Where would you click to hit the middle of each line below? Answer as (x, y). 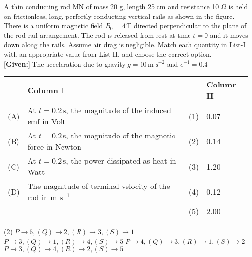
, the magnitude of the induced (118, 110)
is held (238, 6)
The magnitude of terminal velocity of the (99, 186)
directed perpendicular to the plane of (190, 26)
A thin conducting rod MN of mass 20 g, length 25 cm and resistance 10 (111, 6)
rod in (38, 197)
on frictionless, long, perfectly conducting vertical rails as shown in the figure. (119, 16)
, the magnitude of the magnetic (121, 136)
